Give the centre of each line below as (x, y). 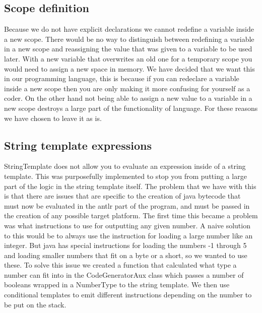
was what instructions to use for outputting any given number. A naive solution (127, 225)
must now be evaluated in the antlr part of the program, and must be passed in (127, 205)
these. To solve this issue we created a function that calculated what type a (120, 265)
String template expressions (78, 145)
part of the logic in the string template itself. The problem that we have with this (130, 186)
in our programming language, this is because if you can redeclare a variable (122, 78)
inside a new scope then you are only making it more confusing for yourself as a (127, 88)
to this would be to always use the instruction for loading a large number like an (128, 235)
